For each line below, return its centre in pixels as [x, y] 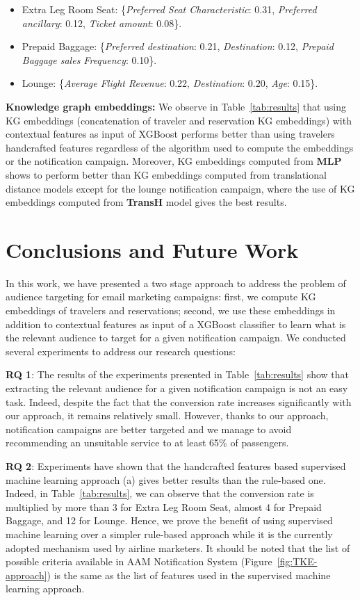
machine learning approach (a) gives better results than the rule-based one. [166, 479]
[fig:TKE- [297, 561]
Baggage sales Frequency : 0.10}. [89, 59]
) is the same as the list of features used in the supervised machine [189, 575]
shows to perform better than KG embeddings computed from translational [166, 174]
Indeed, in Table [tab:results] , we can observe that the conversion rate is [160, 493]
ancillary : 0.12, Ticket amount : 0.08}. [102, 23]
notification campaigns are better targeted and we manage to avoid [149, 429]
